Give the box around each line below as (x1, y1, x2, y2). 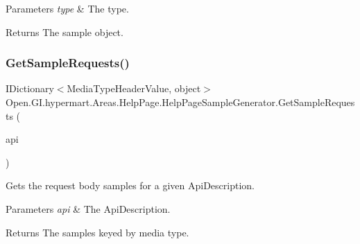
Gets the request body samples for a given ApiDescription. (6, 178, 255, 193)
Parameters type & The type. (6, 1, 129, 15)
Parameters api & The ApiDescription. (6, 201, 171, 216)
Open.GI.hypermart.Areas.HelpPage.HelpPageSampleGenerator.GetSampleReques (6, 95, 355, 109)
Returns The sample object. (6, 24, 123, 39)
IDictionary (6, 81, 54, 96)
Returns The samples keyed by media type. (6, 225, 189, 239)
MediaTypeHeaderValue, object (67, 81, 201, 96)
